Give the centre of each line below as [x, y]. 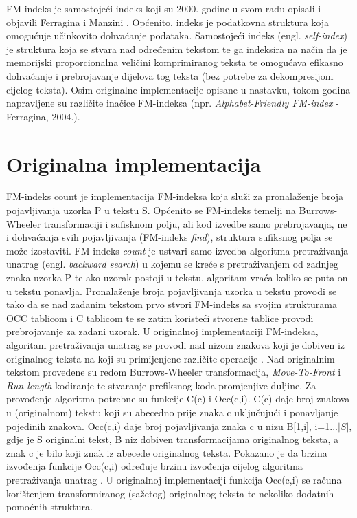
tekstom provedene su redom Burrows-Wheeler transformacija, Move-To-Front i [174, 372]
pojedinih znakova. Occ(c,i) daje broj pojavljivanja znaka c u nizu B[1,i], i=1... [172, 425]
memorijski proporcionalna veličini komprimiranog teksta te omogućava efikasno [175, 62]
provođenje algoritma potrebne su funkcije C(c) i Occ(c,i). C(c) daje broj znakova [178, 399]
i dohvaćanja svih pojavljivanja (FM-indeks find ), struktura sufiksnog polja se [170, 237]
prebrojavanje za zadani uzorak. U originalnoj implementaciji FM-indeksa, [162, 331]
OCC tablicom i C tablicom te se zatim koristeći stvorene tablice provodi [160, 317]
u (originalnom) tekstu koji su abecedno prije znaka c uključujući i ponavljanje [172, 412]
